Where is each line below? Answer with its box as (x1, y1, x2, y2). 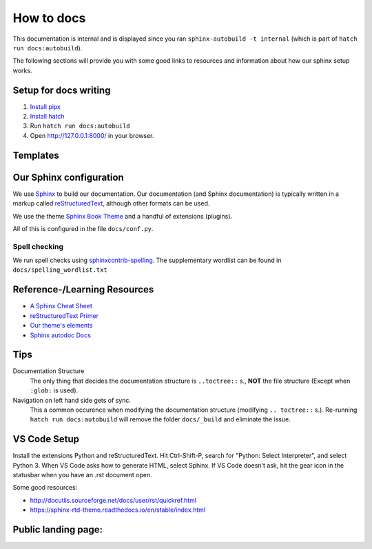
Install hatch (30, 112, 65, 121)
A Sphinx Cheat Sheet (30, 302, 93, 310)
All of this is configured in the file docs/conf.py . (12, 224, 154, 232)
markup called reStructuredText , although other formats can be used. (12, 199, 210, 208)
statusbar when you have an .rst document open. (12, 471, 153, 479)
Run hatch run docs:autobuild (30, 121, 130, 130)
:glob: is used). (30, 386, 79, 395)
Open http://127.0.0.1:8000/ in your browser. (30, 131, 154, 139)
